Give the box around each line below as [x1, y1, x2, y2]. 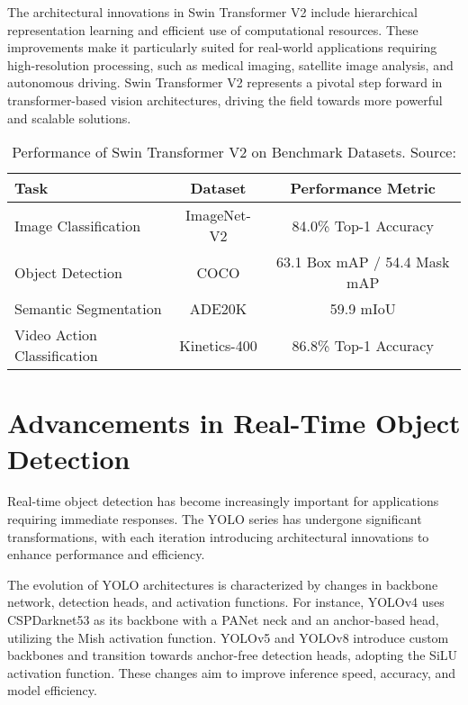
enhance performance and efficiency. [7, 545, 205, 564]
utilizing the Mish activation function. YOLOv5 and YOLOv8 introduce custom [7, 628, 449, 646]
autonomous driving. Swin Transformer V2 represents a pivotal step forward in [7, 73, 443, 92]
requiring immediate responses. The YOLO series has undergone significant [7, 510, 422, 529]
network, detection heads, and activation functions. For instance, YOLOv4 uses [7, 592, 445, 611]
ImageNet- [185, 204, 251, 226]
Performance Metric [290, 177, 436, 199]
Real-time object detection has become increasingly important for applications [7, 492, 439, 511]
